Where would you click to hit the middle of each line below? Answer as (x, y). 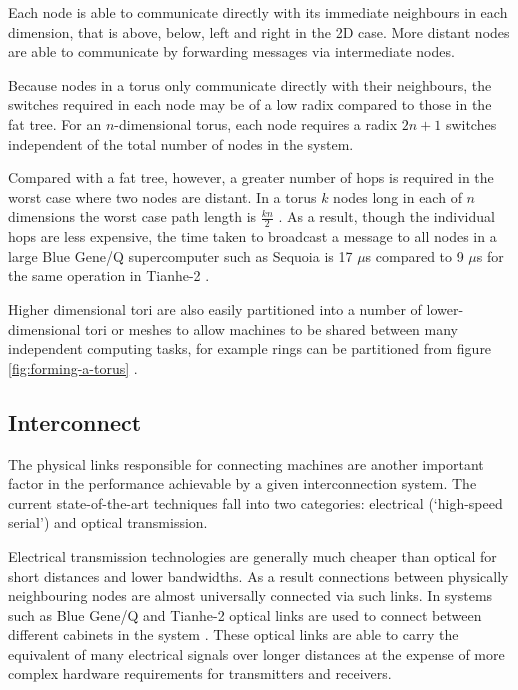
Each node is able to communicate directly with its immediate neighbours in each (258, 12)
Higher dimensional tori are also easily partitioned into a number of (215, 308)
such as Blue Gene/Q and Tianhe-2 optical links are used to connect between (245, 614)
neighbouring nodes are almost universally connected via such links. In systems (250, 595)
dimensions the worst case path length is (132, 216)
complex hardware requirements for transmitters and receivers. (200, 673)
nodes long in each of (397, 196)
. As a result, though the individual (386, 216)
